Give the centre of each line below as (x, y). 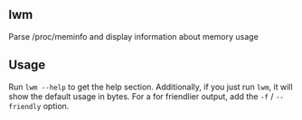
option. (56, 106)
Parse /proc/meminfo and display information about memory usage (133, 36)
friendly (25, 106)
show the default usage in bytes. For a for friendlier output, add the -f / (141, 96)
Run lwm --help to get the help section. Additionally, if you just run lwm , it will (151, 87)
